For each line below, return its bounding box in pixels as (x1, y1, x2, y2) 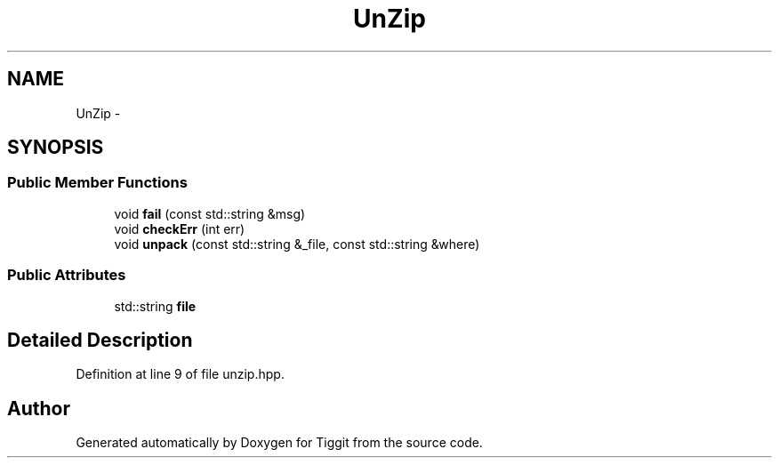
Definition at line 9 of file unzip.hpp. (76, 366, 285, 382)
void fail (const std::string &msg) (114, 205, 306, 221)
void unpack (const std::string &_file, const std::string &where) (114, 236, 480, 252)
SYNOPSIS (7, 136, 104, 159)
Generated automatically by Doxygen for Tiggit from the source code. (76, 435, 483, 451)
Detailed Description (7, 328, 193, 351)
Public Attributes (7, 266, 126, 285)
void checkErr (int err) (114, 220, 245, 237)
